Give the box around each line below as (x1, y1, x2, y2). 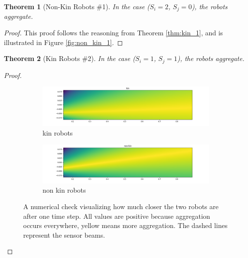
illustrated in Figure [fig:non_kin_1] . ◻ (4, 37, 123, 47)
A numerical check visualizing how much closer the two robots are (23, 201, 219, 211)
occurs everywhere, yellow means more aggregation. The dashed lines (23, 220, 228, 230)
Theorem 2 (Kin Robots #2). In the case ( (4, 53, 135, 63)
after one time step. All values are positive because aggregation (23, 211, 210, 221)
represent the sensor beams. (23, 229, 105, 240)
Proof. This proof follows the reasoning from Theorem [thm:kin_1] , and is (4, 28, 223, 38)
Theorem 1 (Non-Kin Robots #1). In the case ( (4, 1, 150, 11)
